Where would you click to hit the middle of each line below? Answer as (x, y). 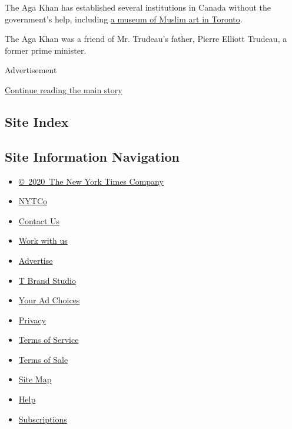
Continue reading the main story (64, 89)
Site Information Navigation (92, 156)
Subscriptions (43, 419)
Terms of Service (49, 340)
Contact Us (39, 220)
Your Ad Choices (49, 300)
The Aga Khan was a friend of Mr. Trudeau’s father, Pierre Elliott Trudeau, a (146, 39)
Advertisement (31, 70)
